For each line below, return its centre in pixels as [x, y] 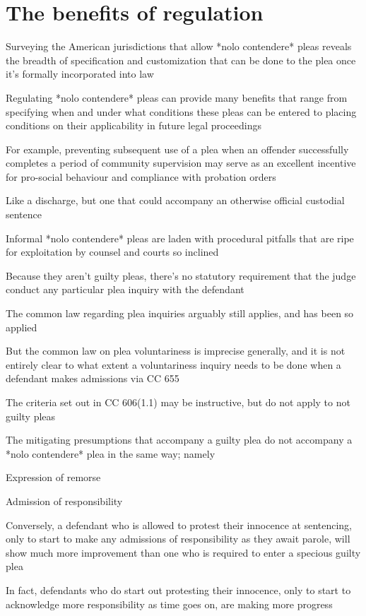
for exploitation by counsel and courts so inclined [112, 252]
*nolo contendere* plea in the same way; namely [111, 453]
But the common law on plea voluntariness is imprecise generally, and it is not [176, 351]
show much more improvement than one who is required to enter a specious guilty [183, 552]
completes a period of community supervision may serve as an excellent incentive [181, 163]
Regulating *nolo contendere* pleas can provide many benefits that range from [177, 97]
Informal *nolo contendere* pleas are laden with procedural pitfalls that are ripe [180, 238]
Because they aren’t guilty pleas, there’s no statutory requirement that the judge [181, 275]
